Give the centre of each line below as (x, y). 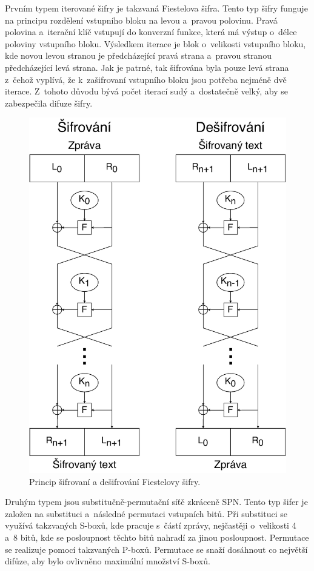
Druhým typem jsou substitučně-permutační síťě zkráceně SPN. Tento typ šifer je (156, 502)
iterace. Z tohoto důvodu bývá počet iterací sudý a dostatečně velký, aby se (146, 91)
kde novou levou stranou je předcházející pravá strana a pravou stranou (138, 55)
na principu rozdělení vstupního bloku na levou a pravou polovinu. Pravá (141, 20)
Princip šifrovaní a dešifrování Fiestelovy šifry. (115, 481)
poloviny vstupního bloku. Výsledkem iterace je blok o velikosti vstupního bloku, (155, 43)
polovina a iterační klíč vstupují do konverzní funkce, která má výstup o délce (151, 32)
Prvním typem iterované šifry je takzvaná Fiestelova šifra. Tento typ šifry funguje (156, 8)
